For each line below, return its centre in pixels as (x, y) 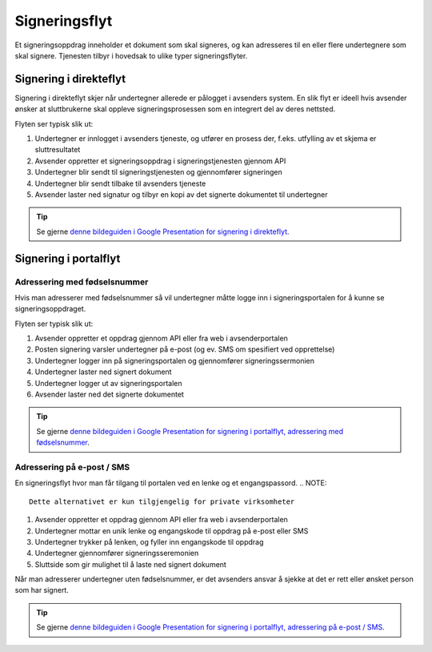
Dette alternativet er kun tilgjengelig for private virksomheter (162, 501)
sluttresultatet (58, 150)
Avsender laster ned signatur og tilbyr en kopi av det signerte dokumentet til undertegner (181, 194)
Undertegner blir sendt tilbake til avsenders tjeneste (120, 183)
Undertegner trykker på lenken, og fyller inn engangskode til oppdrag (149, 541)
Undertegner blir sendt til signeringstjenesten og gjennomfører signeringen (159, 172)
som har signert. (42, 590)
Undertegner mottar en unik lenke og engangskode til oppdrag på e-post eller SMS (172, 531)
